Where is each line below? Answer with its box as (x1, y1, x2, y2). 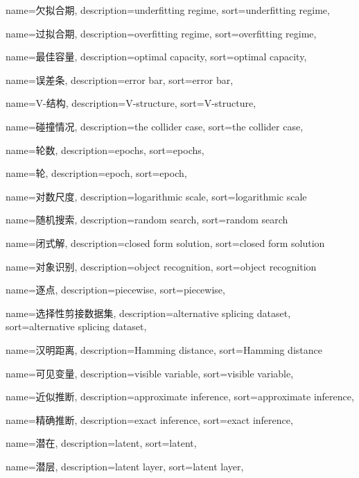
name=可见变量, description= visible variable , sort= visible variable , (6, 366, 294, 380)
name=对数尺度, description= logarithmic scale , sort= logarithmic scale (6, 189, 307, 203)
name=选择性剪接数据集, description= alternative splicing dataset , (6, 305, 291, 320)
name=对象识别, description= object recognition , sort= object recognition (6, 259, 317, 273)
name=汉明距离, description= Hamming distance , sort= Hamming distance (6, 342, 322, 357)
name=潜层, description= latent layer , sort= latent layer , (6, 459, 244, 473)
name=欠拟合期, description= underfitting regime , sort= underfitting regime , (6, 3, 330, 17)
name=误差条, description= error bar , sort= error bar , (6, 72, 234, 87)
